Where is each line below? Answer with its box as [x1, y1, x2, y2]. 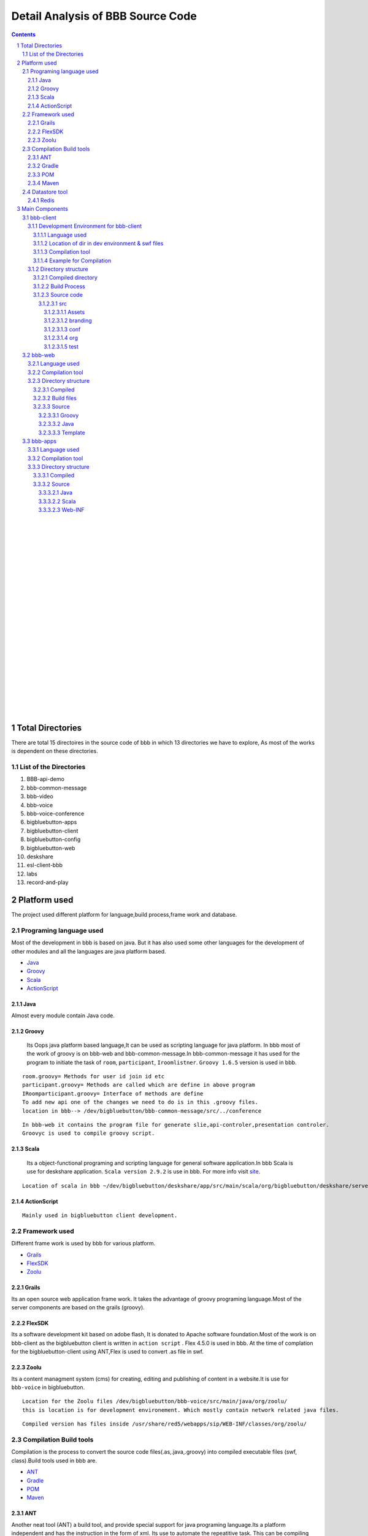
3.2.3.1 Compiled [33, 386, 75, 393]
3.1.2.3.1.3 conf [44, 326, 81, 333]
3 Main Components [17, 205, 69, 213]
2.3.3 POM [28, 171, 55, 178]
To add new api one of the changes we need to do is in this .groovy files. [22, 1099, 259, 1106]
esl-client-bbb [26, 861, 63, 869]
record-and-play [26, 879, 69, 886]
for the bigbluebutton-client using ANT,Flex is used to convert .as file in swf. [11, 1348, 204, 1355]
